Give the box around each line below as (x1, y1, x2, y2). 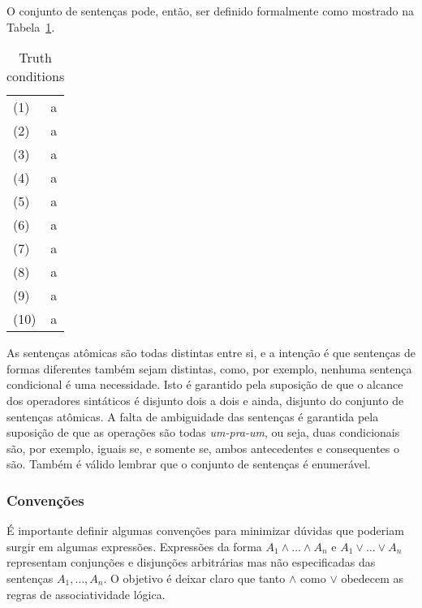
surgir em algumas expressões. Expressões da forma (6, 537, 262, 554)
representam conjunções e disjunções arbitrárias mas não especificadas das (6, 554, 376, 571)
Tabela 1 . (6, 18, 55, 35)
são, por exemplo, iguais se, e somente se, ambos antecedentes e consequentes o (6, 439, 399, 456)
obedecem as (341, 569, 404, 586)
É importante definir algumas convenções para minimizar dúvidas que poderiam (6, 522, 404, 539)
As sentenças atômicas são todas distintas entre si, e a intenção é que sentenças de (6, 344, 416, 361)
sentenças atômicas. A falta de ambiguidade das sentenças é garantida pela (6, 407, 379, 425)
